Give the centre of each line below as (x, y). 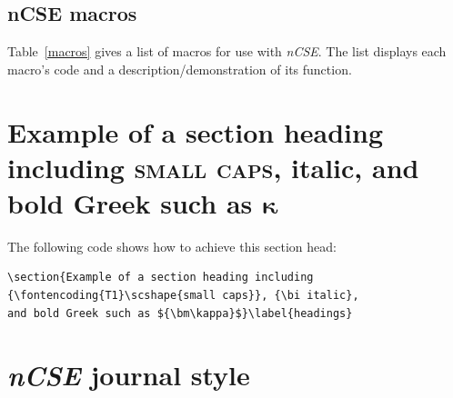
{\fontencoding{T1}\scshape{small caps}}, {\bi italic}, (183, 296)
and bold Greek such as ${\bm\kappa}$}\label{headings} (180, 313)
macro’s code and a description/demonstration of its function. (180, 69)
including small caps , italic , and (213, 167)
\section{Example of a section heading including (161, 278)
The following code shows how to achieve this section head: (172, 246)
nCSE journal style (129, 375)
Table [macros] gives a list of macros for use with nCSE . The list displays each (227, 51)
